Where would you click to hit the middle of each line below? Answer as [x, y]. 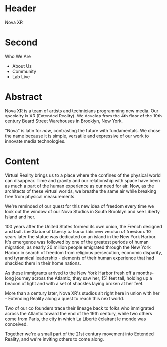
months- [145, 273]
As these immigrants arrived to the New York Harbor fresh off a [70, 273]
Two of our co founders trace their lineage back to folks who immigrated [80, 308]
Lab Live [21, 76]
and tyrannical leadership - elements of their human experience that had [80, 258]
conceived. [17, 324]
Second [21, 43]
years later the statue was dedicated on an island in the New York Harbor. [81, 236]
